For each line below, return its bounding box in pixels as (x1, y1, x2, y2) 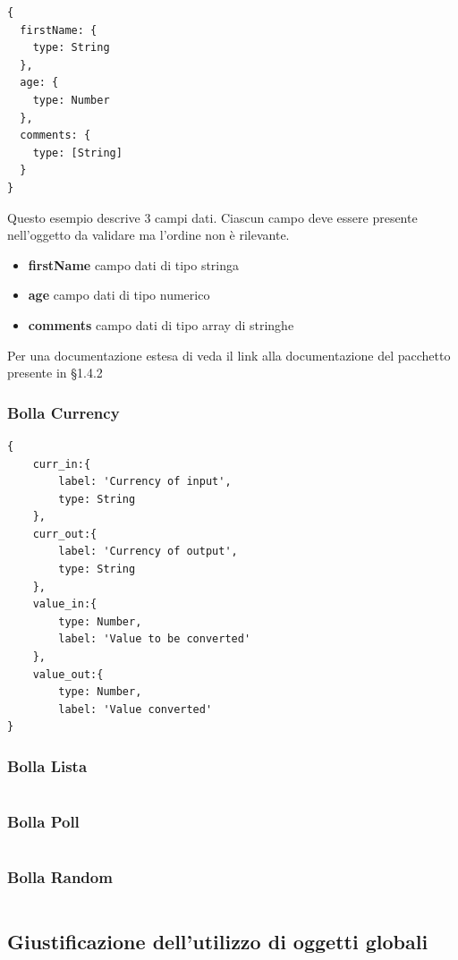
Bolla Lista (7, 754, 88, 777)
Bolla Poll (7, 811, 80, 833)
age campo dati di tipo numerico (28, 285, 210, 304)
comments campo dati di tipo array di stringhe (28, 315, 294, 334)
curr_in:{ (32, 457, 91, 471)
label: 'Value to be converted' (58, 633, 251, 646)
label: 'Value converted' (58, 702, 213, 716)
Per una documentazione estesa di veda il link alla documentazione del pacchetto (7, 345, 451, 364)
